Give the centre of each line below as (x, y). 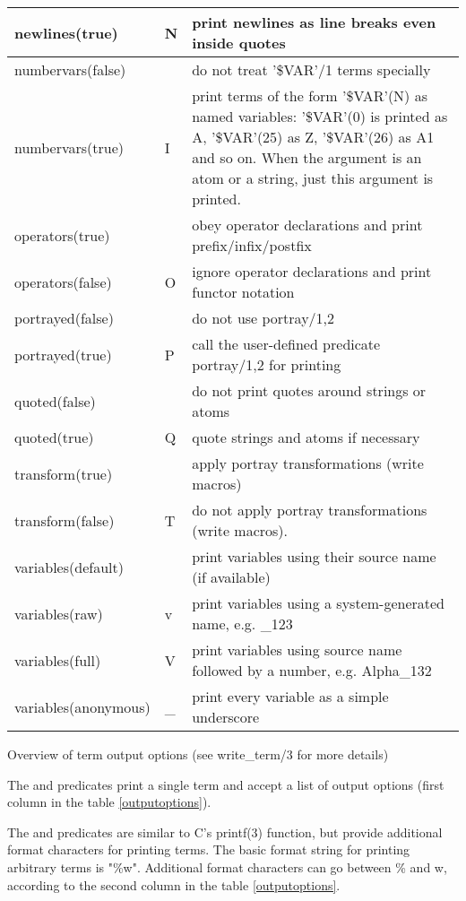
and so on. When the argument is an (307, 157)
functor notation (243, 292)
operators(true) (62, 235)
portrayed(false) (64, 318)
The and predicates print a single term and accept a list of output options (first (226, 784)
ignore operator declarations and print (312, 271)
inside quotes (239, 43)
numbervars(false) (70, 69)
